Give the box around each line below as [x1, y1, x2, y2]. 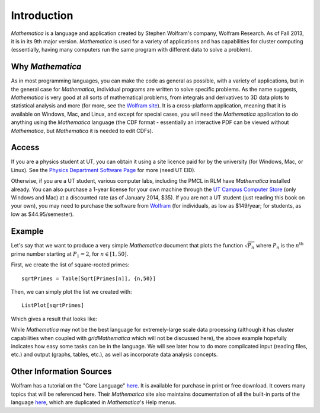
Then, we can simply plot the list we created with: [11, 288, 132, 296]
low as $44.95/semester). [11, 211, 74, 218]
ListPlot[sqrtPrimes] [21, 302, 84, 309]
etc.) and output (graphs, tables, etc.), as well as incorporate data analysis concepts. [11, 351, 218, 358]
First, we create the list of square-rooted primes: [11, 261, 130, 268]
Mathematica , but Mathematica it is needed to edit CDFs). [11, 127, 153, 134]
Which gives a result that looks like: [11, 315, 98, 322]
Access [11, 142, 40, 153]
